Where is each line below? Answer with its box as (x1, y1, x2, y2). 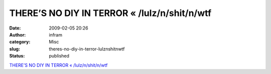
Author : (9, 31, 26, 37)
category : (9, 39, 31, 45)
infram (49, 31, 63, 37)
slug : (9, 45, 20, 52)
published (49, 53, 70, 59)
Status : (9, 53, 25, 59)
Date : (9, 25, 21, 31)
